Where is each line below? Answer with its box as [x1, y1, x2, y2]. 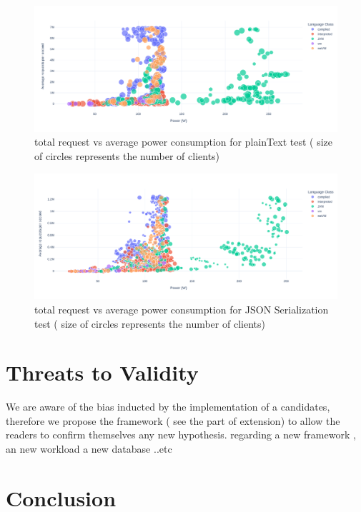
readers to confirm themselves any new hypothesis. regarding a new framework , [6, 427, 356, 442]
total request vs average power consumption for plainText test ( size [34, 134, 333, 149]
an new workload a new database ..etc [6, 441, 172, 456]
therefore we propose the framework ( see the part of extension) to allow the [6, 413, 340, 428]
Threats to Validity [6, 358, 199, 387]
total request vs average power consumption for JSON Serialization [34, 301, 329, 316]
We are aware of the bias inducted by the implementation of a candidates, [6, 399, 330, 414]
